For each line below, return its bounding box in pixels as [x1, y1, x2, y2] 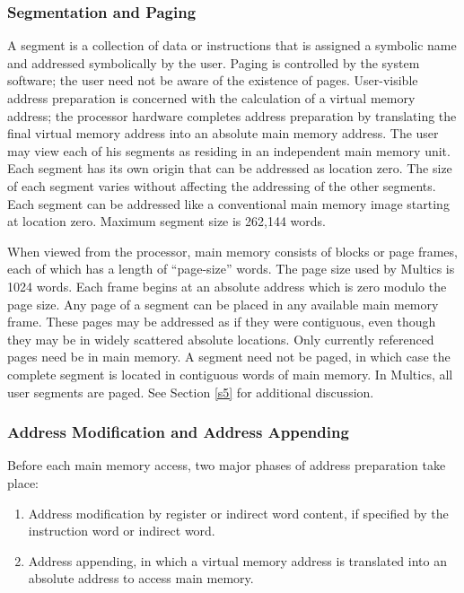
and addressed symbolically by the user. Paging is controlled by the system [7, 53, 420, 72]
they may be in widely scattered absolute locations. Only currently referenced [7, 329, 434, 348]
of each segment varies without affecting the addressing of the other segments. [7, 176, 436, 195]
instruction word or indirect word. [28, 521, 215, 540]
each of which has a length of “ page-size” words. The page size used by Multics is [7, 259, 455, 278]
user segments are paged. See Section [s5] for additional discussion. [7, 382, 374, 401]
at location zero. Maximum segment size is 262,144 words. [7, 212, 326, 231]
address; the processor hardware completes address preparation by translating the [7, 106, 457, 125]
